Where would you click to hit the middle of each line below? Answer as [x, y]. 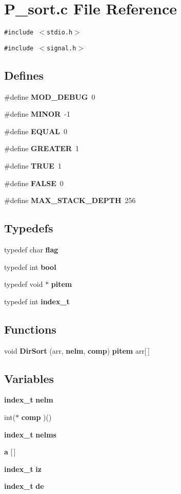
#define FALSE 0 [34, 183]
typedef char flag [31, 249]
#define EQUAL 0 [36, 131]
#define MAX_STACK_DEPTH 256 [70, 200]
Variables [29, 378]
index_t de [24, 486]
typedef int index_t [37, 301]
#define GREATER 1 [42, 148]
